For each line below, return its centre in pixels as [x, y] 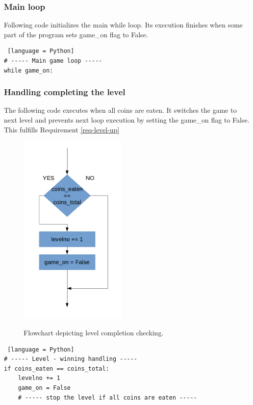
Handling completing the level [65, 92]
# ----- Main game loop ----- [53, 61]
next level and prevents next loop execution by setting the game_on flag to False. [127, 120]
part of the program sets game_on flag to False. [76, 34]
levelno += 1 [39, 378]
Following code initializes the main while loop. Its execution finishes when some [124, 25]
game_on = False [44, 388]
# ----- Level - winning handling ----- [71, 359]
